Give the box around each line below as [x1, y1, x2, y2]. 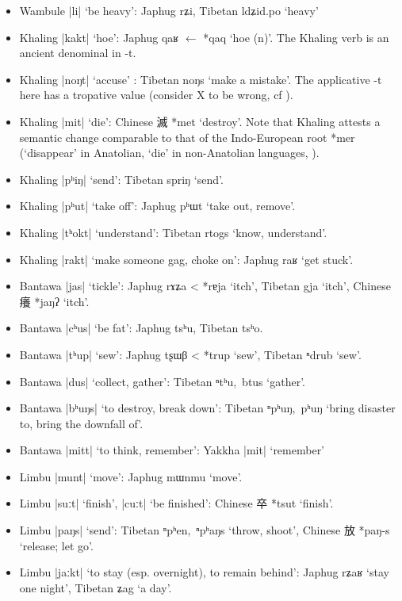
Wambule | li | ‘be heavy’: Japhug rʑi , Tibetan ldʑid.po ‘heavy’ [19, 2, 319, 18]
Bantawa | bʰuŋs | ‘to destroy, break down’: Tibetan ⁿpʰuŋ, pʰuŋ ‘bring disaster [19, 400, 396, 416]
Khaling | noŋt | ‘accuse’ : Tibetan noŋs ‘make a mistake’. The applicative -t [19, 71, 382, 87]
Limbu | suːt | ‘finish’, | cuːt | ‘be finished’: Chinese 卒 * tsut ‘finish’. [19, 495, 334, 511]
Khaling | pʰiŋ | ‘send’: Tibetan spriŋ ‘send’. [19, 170, 224, 187]
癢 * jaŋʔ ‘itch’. [19, 293, 90, 309]
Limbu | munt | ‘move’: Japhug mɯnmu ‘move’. [19, 468, 243, 484]
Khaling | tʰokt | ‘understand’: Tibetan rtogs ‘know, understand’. [19, 224, 327, 240]
